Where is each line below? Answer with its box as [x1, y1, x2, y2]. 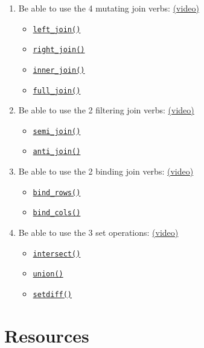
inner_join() [33, 65, 85, 75]
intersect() [33, 249, 81, 258]
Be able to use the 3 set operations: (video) [18, 226, 179, 239]
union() [33, 270, 63, 279]
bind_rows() [33, 188, 81, 197]
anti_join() [33, 147, 81, 156]
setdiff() [33, 290, 72, 299]
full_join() [33, 86, 81, 95]
